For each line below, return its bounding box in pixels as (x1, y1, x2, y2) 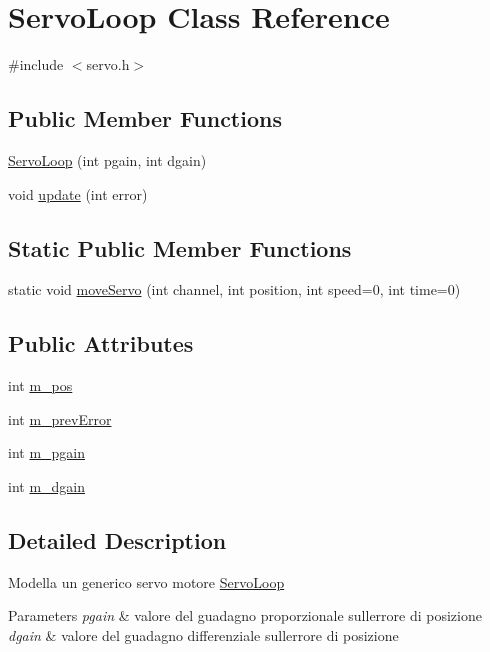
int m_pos (8, 375, 73, 396)
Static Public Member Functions (8, 232, 352, 263)
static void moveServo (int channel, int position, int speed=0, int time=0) (8, 279, 461, 300)
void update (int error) (8, 183, 148, 204)
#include (8, 54, 64, 75)
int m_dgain (8, 475, 86, 496)
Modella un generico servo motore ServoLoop (8, 571, 285, 592)
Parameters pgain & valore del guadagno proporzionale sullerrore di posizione (8, 605, 482, 626)
